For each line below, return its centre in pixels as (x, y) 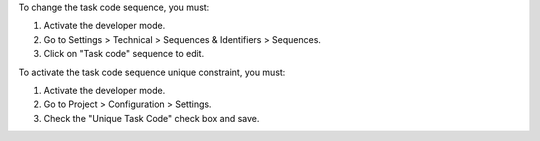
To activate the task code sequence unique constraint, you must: (152, 72)
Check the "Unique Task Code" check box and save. (151, 118)
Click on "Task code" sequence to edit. (124, 54)
